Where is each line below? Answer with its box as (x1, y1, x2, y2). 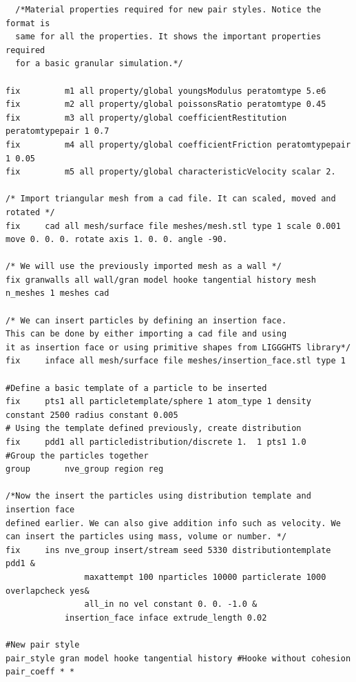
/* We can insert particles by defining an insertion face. (6, 315, 287, 325)
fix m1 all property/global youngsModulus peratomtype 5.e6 (6, 86, 326, 96)
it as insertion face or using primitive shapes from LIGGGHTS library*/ (6, 342, 351, 352)
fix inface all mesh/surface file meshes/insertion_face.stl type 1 (6, 356, 346, 366)
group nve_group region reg (6, 464, 164, 474)
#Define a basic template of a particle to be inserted (6, 383, 267, 393)
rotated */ (6, 207, 55, 217)
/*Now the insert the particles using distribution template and (6, 491, 311, 501)
